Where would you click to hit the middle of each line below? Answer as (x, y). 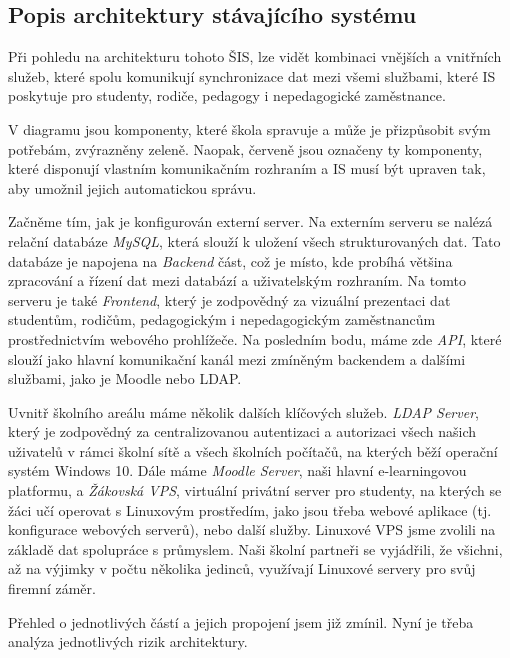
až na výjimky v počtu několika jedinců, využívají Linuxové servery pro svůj (242, 568)
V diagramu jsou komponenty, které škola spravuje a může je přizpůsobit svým (249, 128)
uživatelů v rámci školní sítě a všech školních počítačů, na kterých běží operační (253, 450)
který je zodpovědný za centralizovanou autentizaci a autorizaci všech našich (242, 431)
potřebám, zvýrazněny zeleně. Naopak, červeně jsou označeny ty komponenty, (245, 148)
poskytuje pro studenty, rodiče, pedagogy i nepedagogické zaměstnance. (227, 95)
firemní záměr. (52, 588)
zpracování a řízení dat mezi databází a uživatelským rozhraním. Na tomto (237, 280)
